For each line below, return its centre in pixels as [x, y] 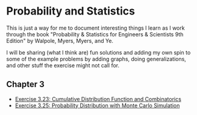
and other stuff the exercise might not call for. [63, 65]
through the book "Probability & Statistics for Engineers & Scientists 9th [95, 34]
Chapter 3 [26, 84]
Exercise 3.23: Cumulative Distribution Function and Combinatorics [98, 99]
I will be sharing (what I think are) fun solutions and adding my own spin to [98, 52]
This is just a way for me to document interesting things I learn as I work [95, 28]
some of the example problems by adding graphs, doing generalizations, [96, 59]
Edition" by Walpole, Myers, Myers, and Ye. [60, 41]
